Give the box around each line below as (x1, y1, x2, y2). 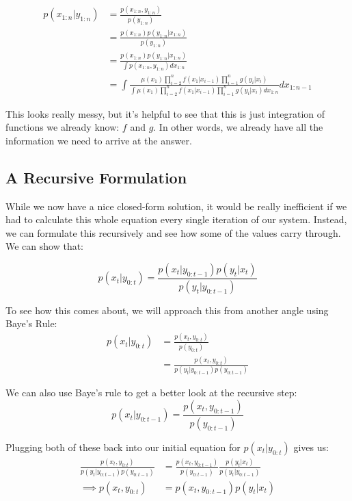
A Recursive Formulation (5, 166, 187, 188)
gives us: (293, 439, 329, 454)
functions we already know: (5, 120, 120, 134)
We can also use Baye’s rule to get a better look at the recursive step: (5, 385, 297, 400)
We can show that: (5, 239, 84, 253)
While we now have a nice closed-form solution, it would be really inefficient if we (5, 198, 347, 213)
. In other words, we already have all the (153, 120, 323, 134)
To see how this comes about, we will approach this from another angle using (5, 303, 329, 317)
